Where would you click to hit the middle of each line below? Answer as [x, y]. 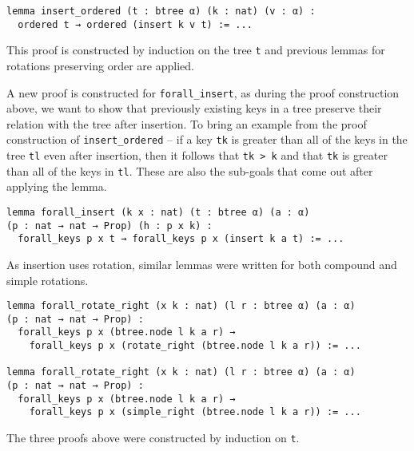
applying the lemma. [57, 186]
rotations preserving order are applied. [100, 65]
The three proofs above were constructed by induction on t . [153, 438]
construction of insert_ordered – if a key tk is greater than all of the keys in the [207, 139]
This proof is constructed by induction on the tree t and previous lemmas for [196, 50]
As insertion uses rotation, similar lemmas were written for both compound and [202, 264]
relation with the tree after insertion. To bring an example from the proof [187, 123]
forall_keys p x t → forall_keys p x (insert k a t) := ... [181, 239]
